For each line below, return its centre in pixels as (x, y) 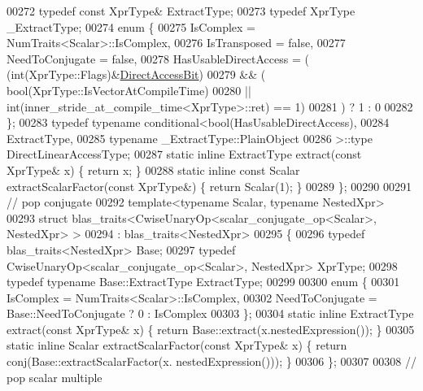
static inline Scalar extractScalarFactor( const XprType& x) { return (177, 345)
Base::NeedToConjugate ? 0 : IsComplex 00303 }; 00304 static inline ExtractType (210, 313)
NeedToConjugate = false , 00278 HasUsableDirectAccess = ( (158, 58)
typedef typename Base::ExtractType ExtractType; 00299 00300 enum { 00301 (203, 282)
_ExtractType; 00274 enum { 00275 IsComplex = (131, 26)
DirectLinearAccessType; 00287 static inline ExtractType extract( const (184, 154)
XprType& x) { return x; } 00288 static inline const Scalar (153, 169)
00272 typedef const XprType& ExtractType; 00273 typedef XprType (181, 11)
